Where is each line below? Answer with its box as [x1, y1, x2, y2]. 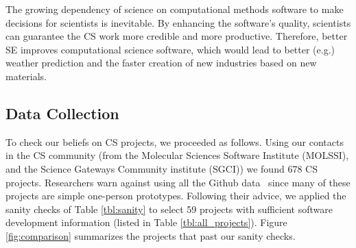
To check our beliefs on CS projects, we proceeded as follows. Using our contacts [5, 134, 344, 149]
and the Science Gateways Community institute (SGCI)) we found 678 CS [5, 161, 318, 175]
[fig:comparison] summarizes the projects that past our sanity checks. [5, 228, 296, 243]
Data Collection [5, 102, 119, 123]
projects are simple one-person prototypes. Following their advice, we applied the [5, 188, 346, 203]
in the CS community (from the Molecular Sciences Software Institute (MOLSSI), [5, 148, 349, 162]
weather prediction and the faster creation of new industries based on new [5, 55, 317, 70]
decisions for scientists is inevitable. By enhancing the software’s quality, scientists [5, 15, 351, 29]
